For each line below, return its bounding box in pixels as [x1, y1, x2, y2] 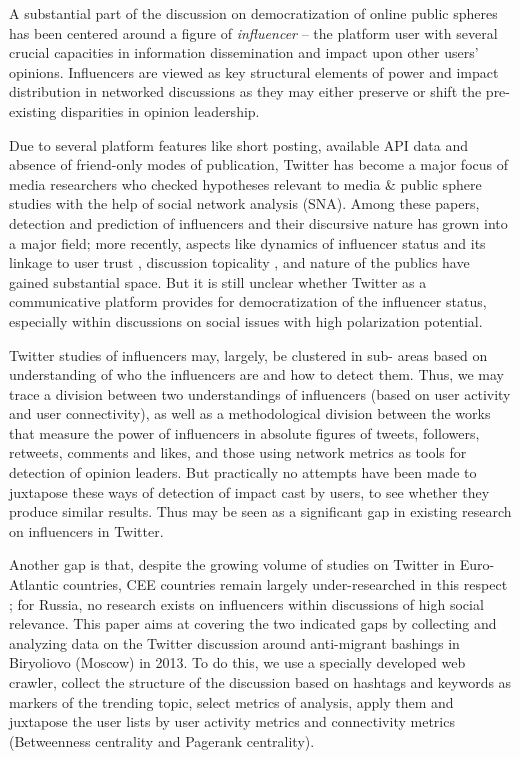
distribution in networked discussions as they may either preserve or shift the [9, 81, 482, 102]
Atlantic [9, 574, 59, 595]
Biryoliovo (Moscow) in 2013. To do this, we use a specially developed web [9, 652, 466, 673]
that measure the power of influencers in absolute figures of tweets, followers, [9, 422, 480, 443]
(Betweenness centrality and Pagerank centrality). [9, 730, 315, 751]
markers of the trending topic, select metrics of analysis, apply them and [9, 691, 454, 712]
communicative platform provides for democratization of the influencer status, [9, 291, 487, 312]
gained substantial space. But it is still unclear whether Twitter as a [9, 271, 427, 292]
